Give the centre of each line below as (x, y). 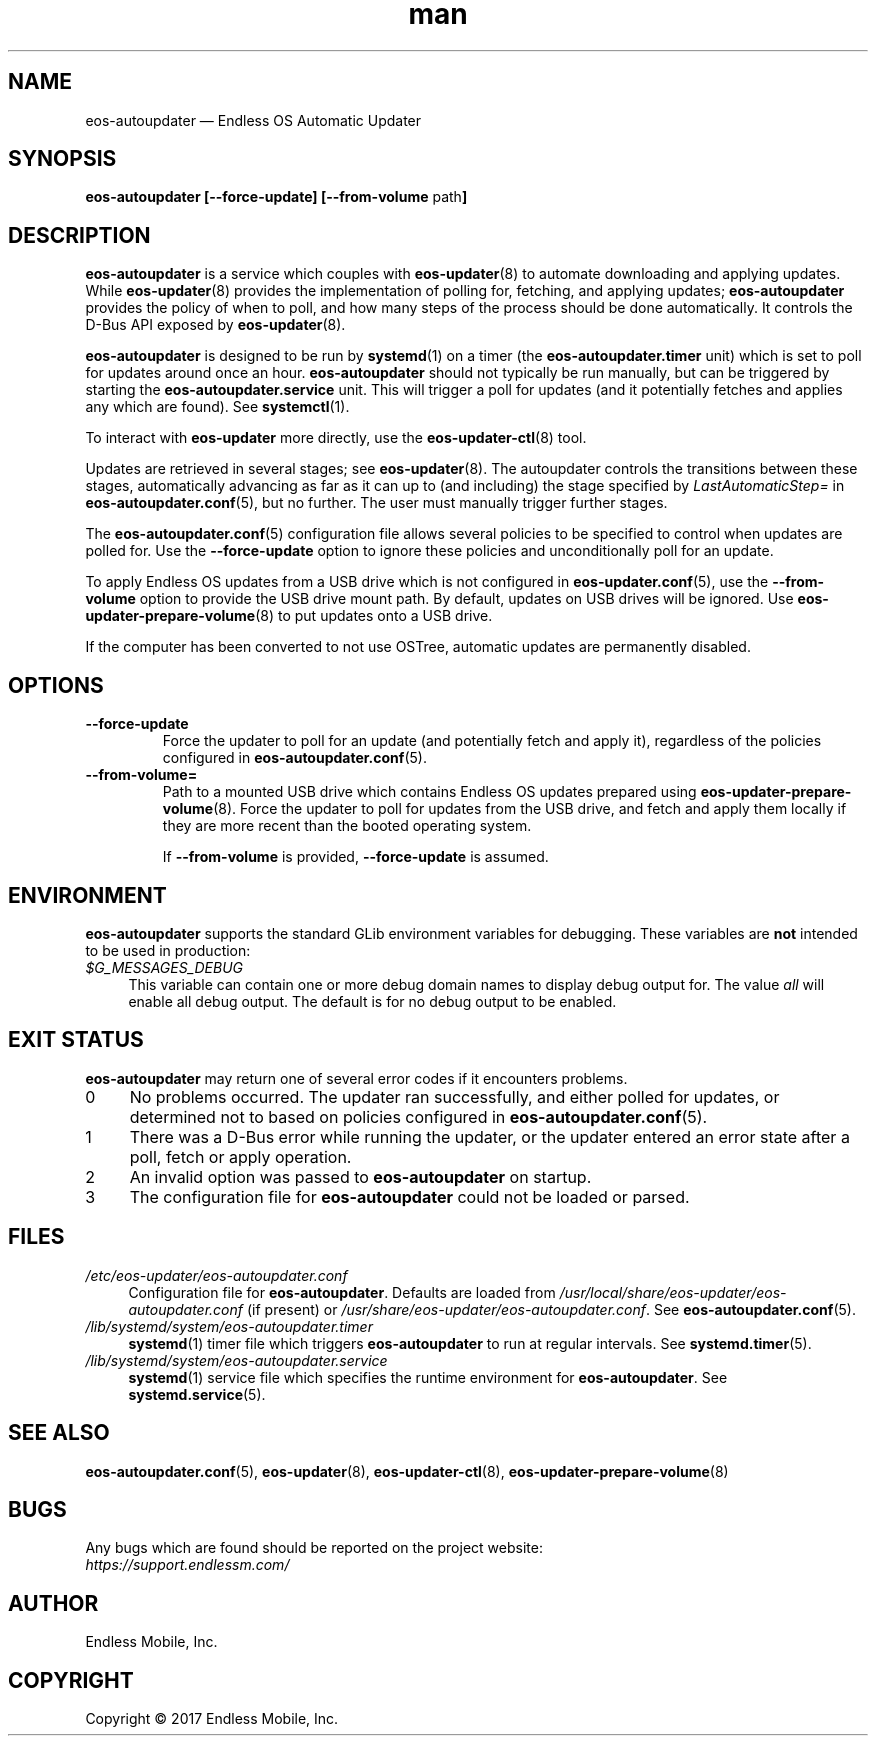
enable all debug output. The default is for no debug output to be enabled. (372, 1001)
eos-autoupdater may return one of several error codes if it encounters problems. (356, 1078)
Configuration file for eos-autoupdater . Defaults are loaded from (342, 1292)
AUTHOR (53, 1603)
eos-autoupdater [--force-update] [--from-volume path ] (276, 197)
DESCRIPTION (79, 235)
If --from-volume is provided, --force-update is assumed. (355, 857)
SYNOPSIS (62, 159)
